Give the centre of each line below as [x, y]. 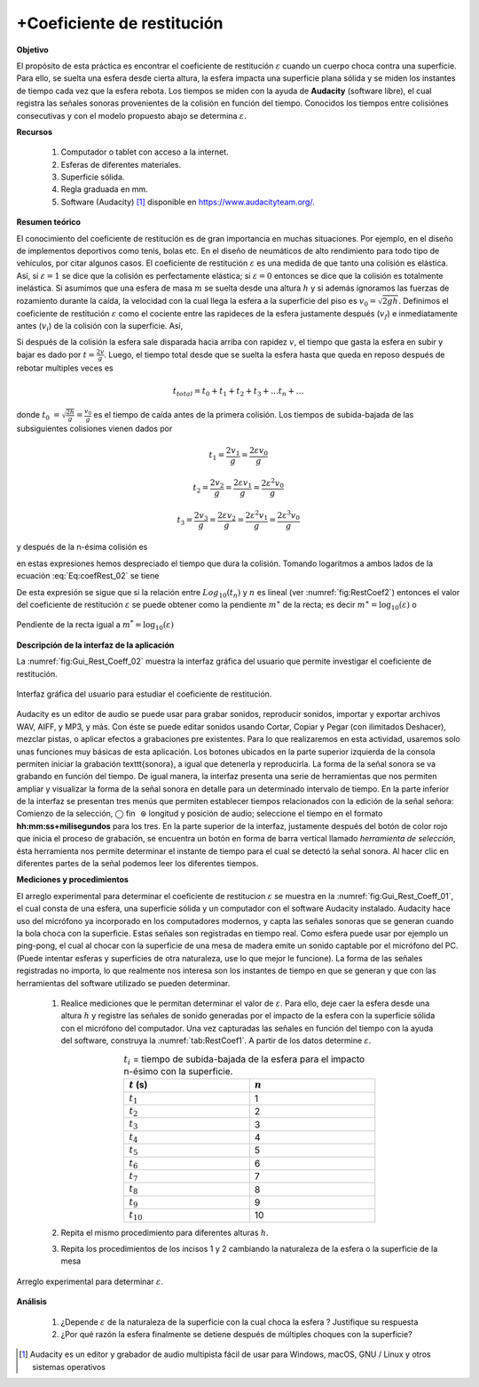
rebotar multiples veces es [65, 368]
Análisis [32, 1302]
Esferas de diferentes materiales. [121, 164]
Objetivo [32, 50]
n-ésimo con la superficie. [178, 1072]
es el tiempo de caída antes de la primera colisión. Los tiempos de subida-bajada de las [254, 415]
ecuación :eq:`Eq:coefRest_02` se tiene [88, 576]
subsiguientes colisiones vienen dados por [94, 429]
